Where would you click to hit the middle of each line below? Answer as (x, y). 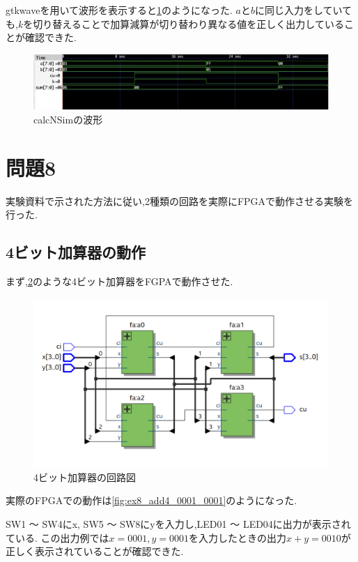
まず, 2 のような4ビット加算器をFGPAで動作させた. (119, 281)
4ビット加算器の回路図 (85, 477)
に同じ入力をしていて (303, 10)
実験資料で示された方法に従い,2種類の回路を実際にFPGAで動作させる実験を (180, 200)
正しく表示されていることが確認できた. (95, 551)
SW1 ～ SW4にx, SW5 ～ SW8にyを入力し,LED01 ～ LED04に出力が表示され (178, 524)
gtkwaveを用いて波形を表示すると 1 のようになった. (119, 10)
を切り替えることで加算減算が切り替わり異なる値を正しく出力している (184, 23)
